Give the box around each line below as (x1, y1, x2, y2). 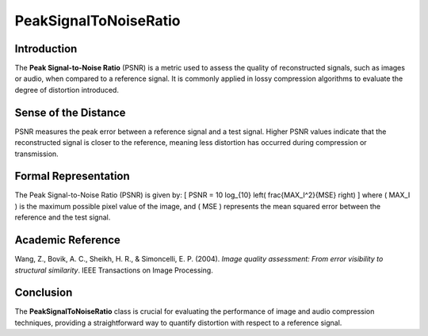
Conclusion (14, 286, 73, 300)
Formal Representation (14, 170, 130, 183)
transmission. (14, 149, 59, 158)
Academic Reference (14, 234, 120, 247)
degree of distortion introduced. (14, 85, 119, 94)
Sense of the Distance (14, 105, 126, 119)
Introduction (14, 42, 78, 55)
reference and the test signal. (14, 212, 111, 222)
